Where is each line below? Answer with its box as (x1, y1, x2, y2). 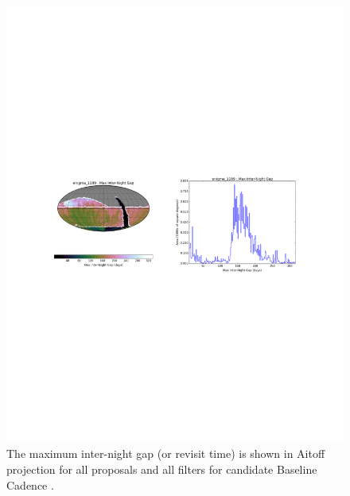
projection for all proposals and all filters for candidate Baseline (6, 461, 317, 478)
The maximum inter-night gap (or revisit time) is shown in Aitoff (6, 445, 325, 462)
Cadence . (6, 476, 54, 493)
